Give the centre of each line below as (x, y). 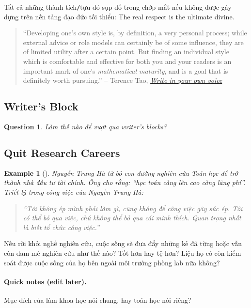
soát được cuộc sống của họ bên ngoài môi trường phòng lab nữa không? (112, 262)
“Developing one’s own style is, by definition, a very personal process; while (135, 33)
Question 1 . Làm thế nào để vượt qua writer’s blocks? (85, 127)
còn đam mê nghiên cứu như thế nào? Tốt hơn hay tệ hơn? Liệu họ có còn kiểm (123, 253)
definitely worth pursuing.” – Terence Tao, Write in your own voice (123, 80)
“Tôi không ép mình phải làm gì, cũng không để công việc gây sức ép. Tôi (133, 208)
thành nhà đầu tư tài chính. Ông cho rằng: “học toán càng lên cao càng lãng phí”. (125, 182)
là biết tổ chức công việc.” (61, 227)
